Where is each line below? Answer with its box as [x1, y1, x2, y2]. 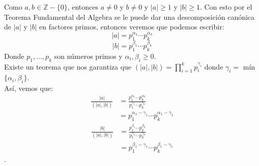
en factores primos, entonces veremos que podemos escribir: [39, 21, 224, 32]
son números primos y [54, 50, 123, 61]
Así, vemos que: [4, 83, 53, 93]
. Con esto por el [199, 2, 252, 12]
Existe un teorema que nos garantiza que [4, 61, 132, 72]
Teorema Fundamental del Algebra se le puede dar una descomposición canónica [4, 11, 255, 22]
